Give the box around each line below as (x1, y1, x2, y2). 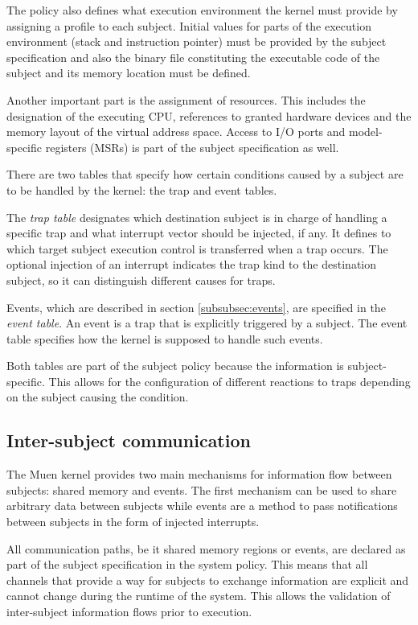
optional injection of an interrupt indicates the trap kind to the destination (6, 256, 377, 273)
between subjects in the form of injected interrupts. (6, 513, 260, 530)
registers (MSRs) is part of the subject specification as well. (45, 138, 339, 155)
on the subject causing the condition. (6, 389, 189, 405)
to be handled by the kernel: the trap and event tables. (6, 181, 277, 198)
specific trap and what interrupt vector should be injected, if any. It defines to (6, 224, 391, 241)
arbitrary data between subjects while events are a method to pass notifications (6, 497, 398, 514)
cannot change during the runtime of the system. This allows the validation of (6, 587, 391, 604)
